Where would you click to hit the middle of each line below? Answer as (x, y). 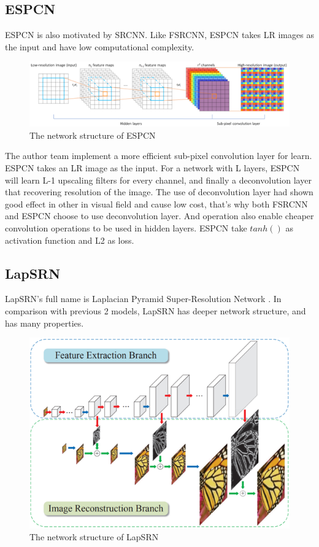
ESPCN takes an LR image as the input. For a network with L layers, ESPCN (152, 167)
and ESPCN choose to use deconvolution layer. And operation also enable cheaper (159, 216)
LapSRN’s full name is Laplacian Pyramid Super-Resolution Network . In (143, 299)
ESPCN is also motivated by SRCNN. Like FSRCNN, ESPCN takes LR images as (159, 35)
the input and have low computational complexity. (100, 46)
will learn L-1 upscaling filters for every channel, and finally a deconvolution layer (158, 180)
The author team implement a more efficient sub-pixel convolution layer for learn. (159, 156)
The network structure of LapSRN (94, 537)
